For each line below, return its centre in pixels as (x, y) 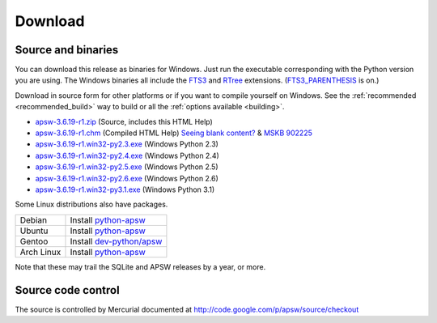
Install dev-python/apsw (116, 241)
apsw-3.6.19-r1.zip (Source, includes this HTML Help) (124, 121)
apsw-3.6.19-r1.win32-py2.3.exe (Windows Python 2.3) (127, 144)
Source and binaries (67, 50)
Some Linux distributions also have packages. (91, 204)
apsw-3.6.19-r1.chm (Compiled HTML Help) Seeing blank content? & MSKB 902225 (174, 133)
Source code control (68, 290)
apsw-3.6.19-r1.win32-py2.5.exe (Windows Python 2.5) (127, 167)
